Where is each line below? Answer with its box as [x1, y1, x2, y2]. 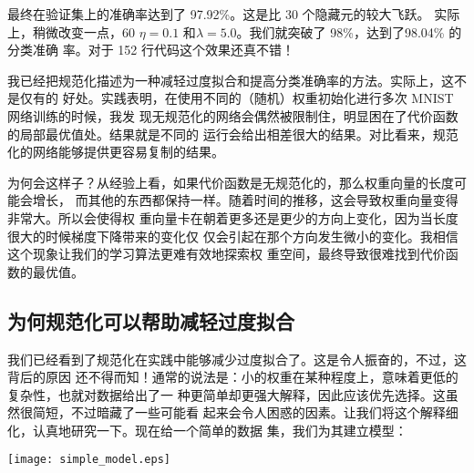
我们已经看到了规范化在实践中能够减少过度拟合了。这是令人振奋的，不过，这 [7, 349, 467, 368]
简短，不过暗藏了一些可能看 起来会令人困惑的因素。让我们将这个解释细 [32, 403, 459, 422]
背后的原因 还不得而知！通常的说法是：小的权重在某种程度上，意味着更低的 [7, 367, 459, 386]
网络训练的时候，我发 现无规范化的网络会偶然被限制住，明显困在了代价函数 [7, 106, 459, 125]
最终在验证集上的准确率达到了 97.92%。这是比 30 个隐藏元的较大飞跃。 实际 [7, 5, 460, 23]
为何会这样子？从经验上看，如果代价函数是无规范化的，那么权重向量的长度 [7, 172, 454, 191]
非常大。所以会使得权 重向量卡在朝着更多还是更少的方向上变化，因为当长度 [7, 208, 459, 227]
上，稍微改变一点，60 [7, 22, 135, 41]
